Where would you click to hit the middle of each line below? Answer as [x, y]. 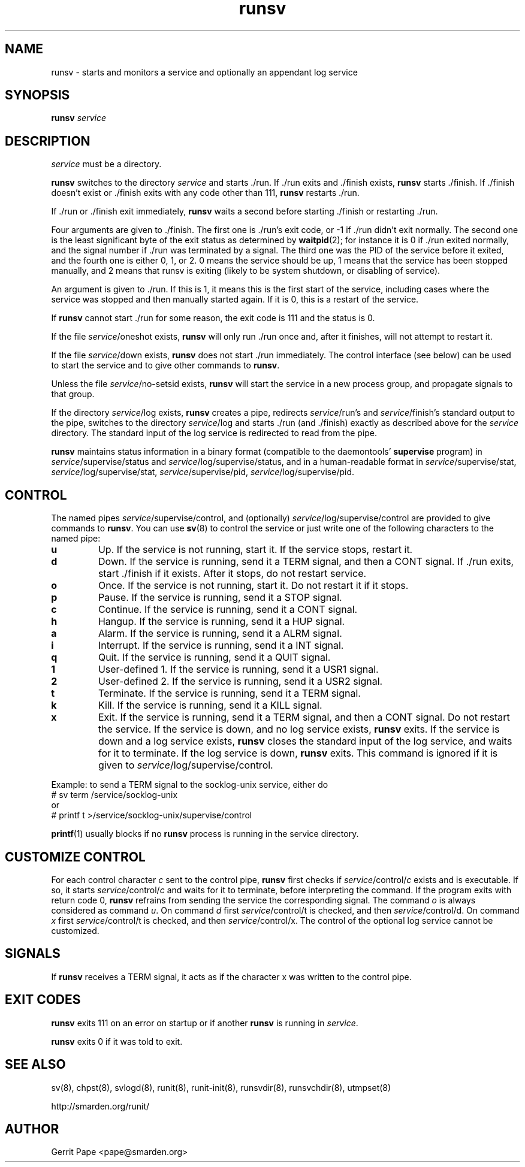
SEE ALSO [35, 1065]
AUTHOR [32, 1129]
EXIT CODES [43, 1000]
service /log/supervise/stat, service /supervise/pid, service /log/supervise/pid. [203, 472]
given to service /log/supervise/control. [185, 765]
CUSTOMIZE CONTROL [75, 857]
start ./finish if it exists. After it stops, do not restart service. [232, 574]
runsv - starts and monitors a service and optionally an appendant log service [204, 72]
